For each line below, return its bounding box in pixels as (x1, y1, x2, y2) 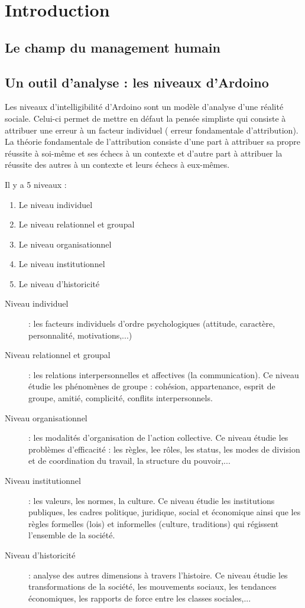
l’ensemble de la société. (28, 529, 115, 541)
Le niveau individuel (18, 198, 93, 210)
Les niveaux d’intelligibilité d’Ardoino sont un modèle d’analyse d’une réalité (5, 100, 284, 113)
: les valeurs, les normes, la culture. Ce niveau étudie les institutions (28, 494, 275, 506)
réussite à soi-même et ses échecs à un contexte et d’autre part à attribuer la (5, 147, 283, 159)
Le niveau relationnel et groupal (18, 218, 135, 230)
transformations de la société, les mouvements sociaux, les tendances (28, 580, 277, 593)
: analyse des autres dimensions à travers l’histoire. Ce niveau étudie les (28, 568, 288, 581)
